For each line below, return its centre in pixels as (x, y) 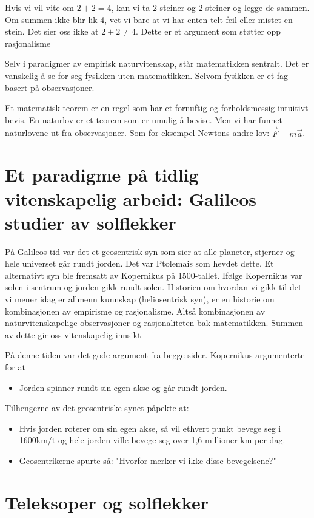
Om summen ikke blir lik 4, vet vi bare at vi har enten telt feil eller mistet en (149, 19)
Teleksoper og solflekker (107, 502)
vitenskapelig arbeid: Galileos (131, 198)
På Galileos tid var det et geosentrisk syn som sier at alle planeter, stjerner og (150, 251)
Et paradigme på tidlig (102, 175)
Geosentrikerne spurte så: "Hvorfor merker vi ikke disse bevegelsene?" (148, 460)
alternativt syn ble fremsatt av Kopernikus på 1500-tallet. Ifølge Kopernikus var (154, 275)
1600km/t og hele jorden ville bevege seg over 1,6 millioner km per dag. (152, 440)
